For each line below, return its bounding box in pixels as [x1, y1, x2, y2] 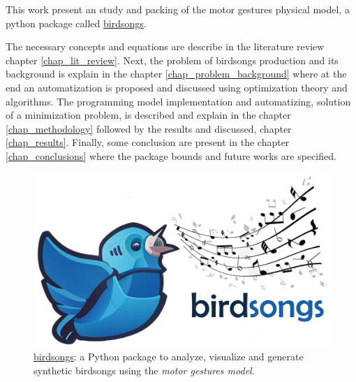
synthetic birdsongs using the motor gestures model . [34, 362, 255, 377]
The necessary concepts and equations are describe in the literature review [6, 39, 325, 54]
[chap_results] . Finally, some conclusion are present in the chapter [6, 135, 290, 149]
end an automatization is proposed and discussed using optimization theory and [6, 80, 348, 94]
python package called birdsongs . [6, 15, 147, 30]
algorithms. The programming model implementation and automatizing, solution [6, 94, 351, 108]
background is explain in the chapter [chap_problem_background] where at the [6, 66, 347, 81]
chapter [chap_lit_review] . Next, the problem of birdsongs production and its [6, 52, 339, 67]
